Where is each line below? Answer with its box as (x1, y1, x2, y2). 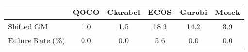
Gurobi (180, 6, 208, 17)
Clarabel (107, 6, 140, 17)
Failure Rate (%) (8, 35, 65, 46)
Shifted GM (8, 21, 48, 32)
